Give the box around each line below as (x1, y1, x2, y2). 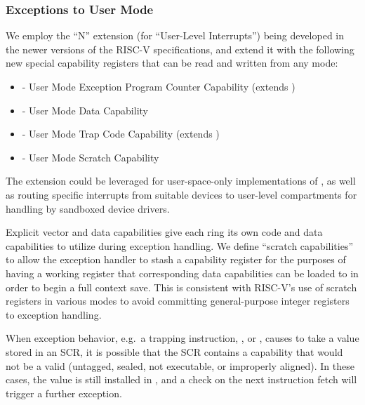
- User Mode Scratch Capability (22, 150, 159, 164)
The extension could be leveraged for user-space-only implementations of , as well (6, 173, 356, 188)
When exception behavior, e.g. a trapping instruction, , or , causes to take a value (6, 331, 359, 345)
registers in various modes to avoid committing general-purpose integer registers (6, 293, 350, 308)
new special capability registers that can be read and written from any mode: (6, 55, 338, 70)
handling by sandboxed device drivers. (6, 201, 170, 215)
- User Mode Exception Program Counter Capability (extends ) (22, 79, 296, 93)
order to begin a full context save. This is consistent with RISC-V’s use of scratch (6, 279, 357, 294)
